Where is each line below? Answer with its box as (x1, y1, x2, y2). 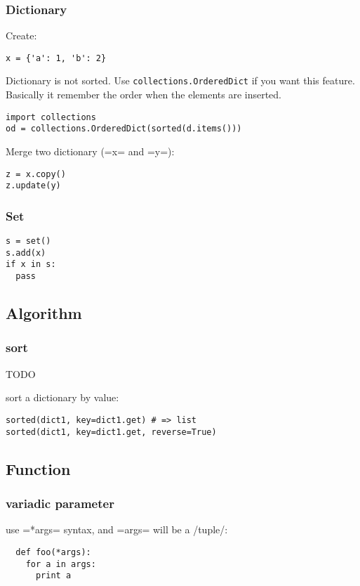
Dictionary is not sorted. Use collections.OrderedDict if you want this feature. (6, 73, 355, 88)
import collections (6, 112, 96, 122)
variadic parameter (6, 494, 114, 512)
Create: (6, 28, 37, 43)
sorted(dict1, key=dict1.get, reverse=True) (6, 427, 217, 437)
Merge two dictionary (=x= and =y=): (6, 144, 175, 159)
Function (6, 457, 71, 479)
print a (35, 571, 72, 581)
